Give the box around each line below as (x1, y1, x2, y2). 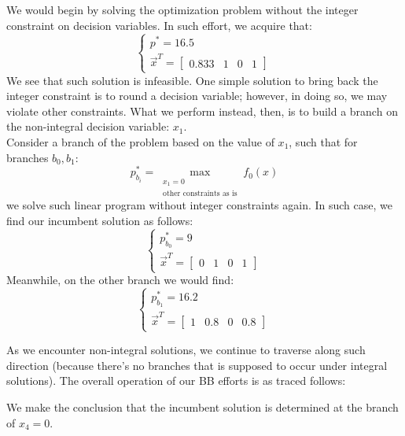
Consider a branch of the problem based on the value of (6, 133, 274, 150)
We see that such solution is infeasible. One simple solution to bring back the (6, 72, 378, 88)
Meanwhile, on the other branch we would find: (6, 272, 234, 288)
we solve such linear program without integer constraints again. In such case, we (6, 197, 392, 213)
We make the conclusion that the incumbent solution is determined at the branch (6, 398, 399, 415)
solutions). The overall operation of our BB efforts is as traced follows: (6, 372, 346, 389)
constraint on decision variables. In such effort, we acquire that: (6, 17, 312, 33)
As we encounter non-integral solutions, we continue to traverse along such (6, 342, 366, 358)
